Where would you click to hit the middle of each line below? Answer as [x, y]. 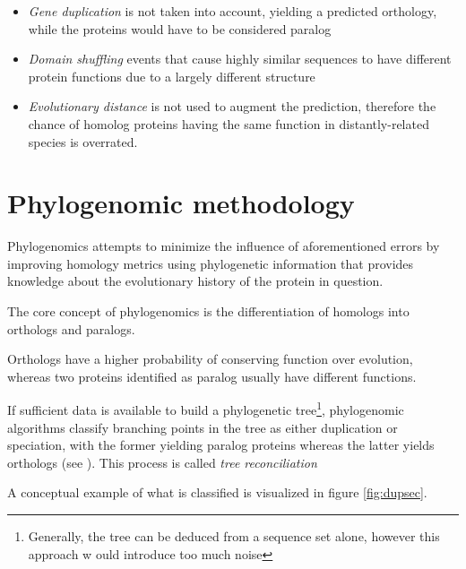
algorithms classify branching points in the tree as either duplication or [203, 427]
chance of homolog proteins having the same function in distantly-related [229, 123]
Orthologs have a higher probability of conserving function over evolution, [210, 359]
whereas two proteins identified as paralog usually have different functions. [212, 376]
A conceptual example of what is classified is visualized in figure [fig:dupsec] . [217, 492]
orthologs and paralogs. [71, 328]
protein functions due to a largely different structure [172, 76]
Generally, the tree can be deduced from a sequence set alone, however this [234, 536]
